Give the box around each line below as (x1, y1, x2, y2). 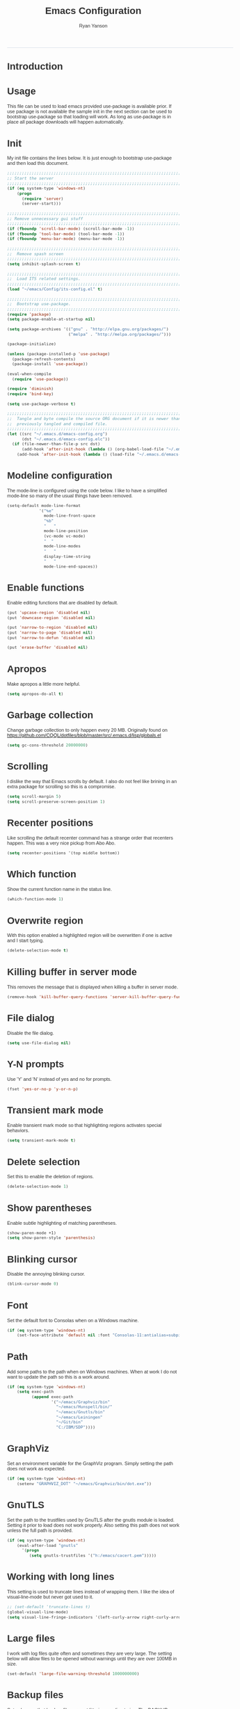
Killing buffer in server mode (7, 965, 138, 978)
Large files (7, 1632, 56, 1644)
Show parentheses (7, 1202, 93, 1214)
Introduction (7, 61, 63, 72)
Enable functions (7, 582, 85, 594)
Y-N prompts (7, 1059, 65, 1070)
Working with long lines (7, 1571, 115, 1583)
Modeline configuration (7, 470, 113, 481)
